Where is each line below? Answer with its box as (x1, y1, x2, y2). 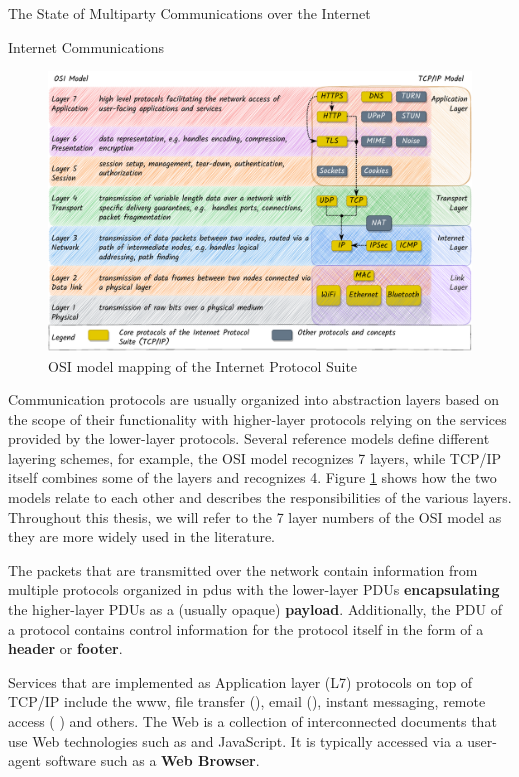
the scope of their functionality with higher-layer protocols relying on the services (8, 408, 507, 429)
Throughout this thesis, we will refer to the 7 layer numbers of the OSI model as (8, 506, 502, 527)
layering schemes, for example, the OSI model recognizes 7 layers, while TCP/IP (8, 447, 502, 468)
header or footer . (8, 638, 123, 659)
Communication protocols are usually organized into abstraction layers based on (8, 389, 499, 410)
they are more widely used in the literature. (8, 526, 276, 547)
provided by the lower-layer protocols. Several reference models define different (8, 428, 490, 449)
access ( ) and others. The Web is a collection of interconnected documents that (8, 711, 497, 732)
